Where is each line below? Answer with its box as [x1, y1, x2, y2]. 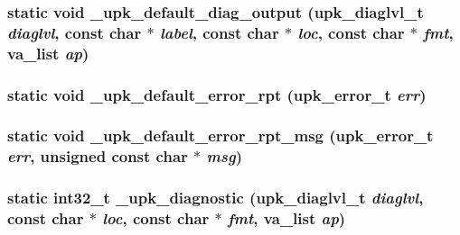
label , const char [159, 21, 279, 43]
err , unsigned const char [7, 145, 188, 167]
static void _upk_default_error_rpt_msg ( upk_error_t [7, 124, 434, 147]
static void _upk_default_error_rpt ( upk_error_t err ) [7, 83, 427, 105]
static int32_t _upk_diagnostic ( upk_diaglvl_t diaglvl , [7, 186, 424, 209]
